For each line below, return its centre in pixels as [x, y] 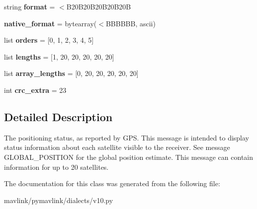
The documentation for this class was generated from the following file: [112, 183]
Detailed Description [58, 116]
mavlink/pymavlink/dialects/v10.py [59, 200]
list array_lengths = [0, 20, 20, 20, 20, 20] [71, 73]
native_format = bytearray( [50, 23]
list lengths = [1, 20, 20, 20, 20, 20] [59, 56]
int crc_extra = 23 [35, 90]
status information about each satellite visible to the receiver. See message [117, 147]
